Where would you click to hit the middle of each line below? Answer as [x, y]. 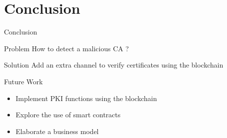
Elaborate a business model [57, 131]
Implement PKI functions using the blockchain [86, 98]
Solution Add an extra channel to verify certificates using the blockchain [114, 65]
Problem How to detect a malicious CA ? [67, 48]
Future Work [23, 81]
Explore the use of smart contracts [68, 115]
